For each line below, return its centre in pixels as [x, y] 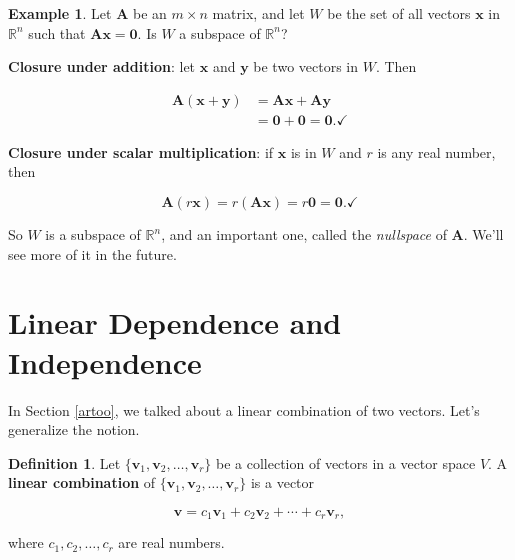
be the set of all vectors [399, 13]
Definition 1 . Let [64, 462]
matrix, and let [258, 13]
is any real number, [436, 151]
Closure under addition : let [102, 66]
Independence [105, 361]
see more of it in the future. [92, 253]
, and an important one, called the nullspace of [304, 234]
